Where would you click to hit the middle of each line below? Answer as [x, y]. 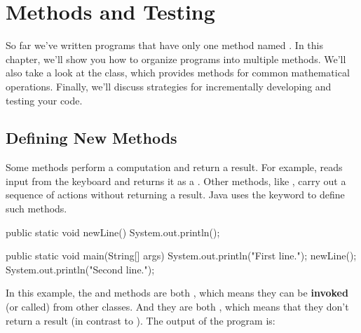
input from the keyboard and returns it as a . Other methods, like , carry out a [176, 181]
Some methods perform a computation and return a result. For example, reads [174, 167]
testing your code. [44, 100]
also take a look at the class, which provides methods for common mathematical [178, 73]
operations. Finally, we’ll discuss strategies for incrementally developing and [169, 86]
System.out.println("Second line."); [80, 269]
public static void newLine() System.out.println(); [113, 232]
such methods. [36, 209]
